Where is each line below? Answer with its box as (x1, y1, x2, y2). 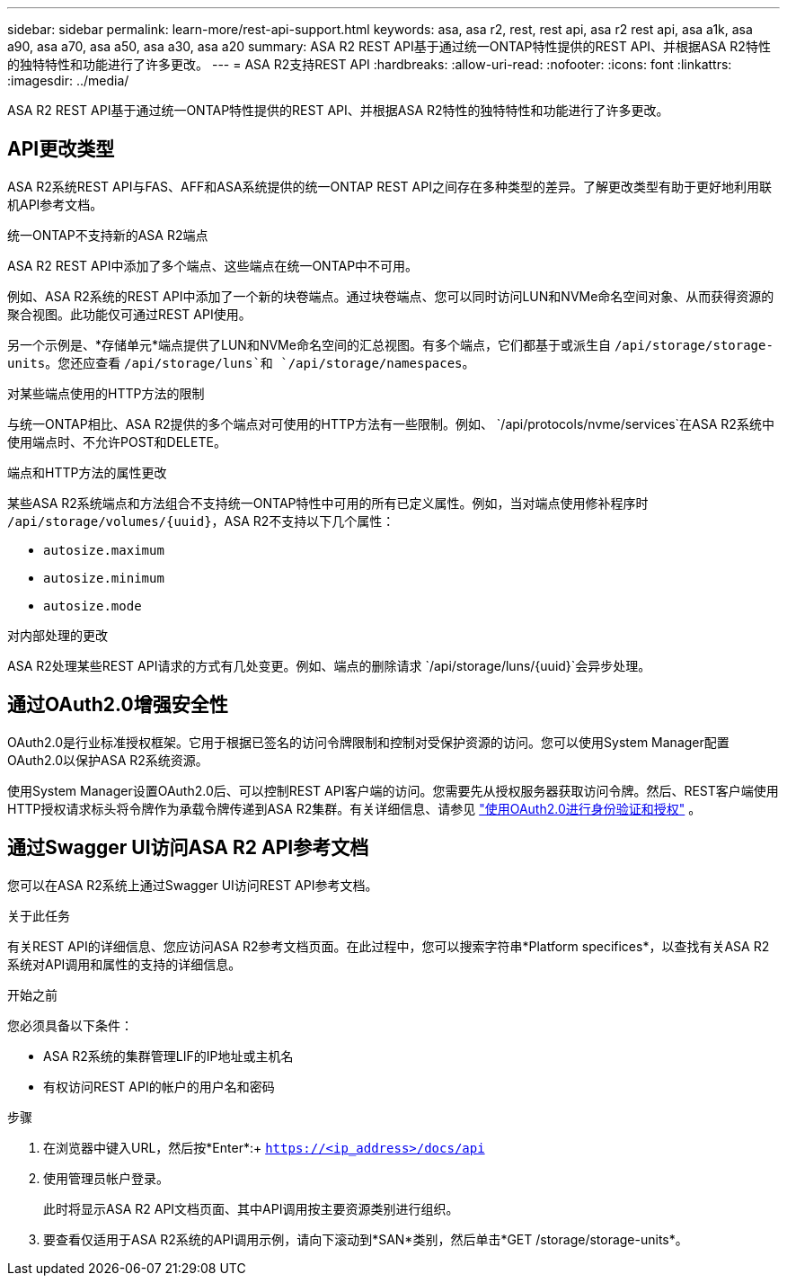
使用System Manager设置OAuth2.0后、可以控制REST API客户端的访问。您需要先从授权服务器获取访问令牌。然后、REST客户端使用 (7, 782, 779, 798)
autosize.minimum (43, 570, 164, 585)
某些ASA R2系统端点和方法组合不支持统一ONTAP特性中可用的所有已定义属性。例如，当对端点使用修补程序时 (7, 494, 649, 511)
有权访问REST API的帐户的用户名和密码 (43, 1078, 275, 1094)
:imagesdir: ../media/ (7, 73, 129, 88)
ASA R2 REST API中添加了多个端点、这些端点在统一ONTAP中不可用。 (7, 257, 419, 273)
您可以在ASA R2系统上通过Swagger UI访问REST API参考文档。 (7, 877, 378, 893)
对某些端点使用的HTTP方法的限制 (7, 385, 205, 401)
